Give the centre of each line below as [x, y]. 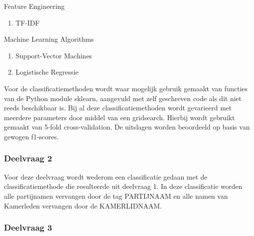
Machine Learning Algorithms [49, 39]
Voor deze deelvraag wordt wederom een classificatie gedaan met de [106, 176]
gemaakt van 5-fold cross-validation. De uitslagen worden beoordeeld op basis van [127, 127]
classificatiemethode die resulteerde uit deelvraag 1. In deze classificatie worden [123, 186]
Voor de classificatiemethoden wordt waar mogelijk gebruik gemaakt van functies [126, 88]
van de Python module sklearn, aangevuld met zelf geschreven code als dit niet [123, 98]
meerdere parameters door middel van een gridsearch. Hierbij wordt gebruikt [119, 117]
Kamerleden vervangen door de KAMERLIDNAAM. [83, 205]
